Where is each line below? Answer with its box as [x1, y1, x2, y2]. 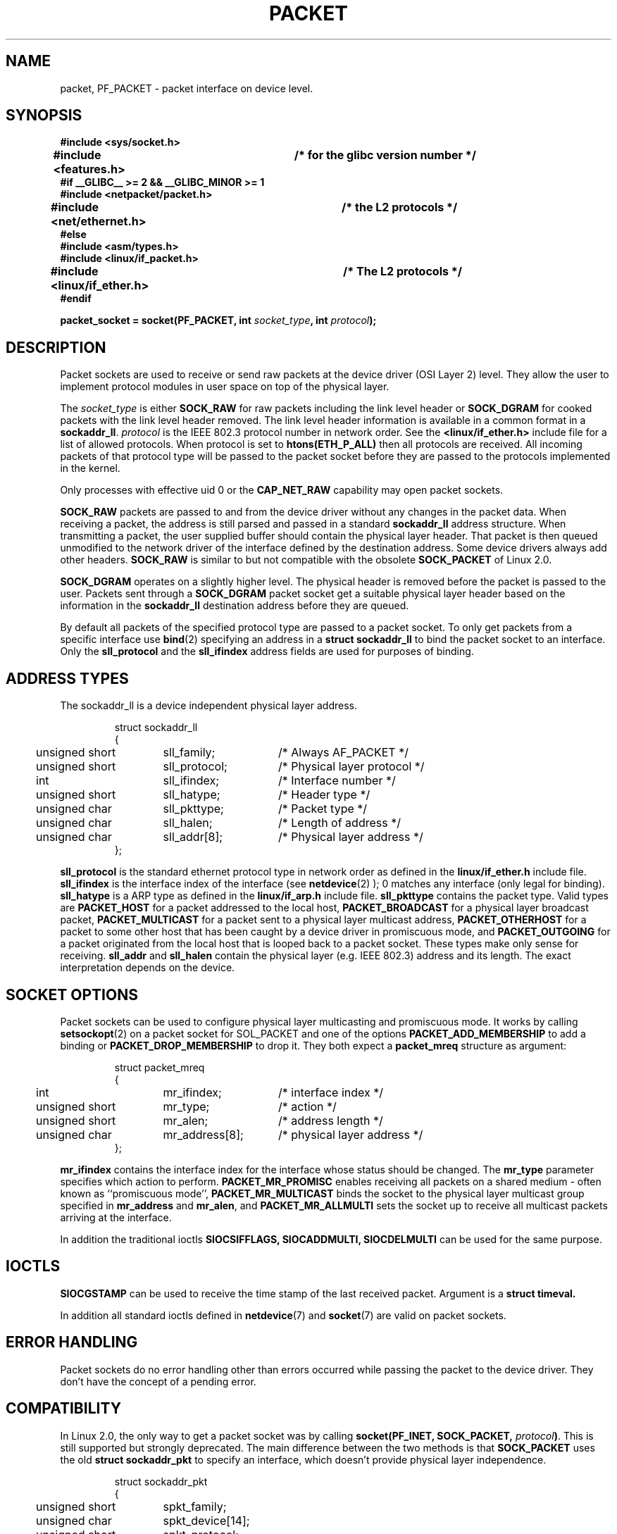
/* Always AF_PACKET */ [278, 745, 409, 760]
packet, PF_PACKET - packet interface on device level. [60, 82, 313, 94]
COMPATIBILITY [6, 1399, 121, 1418]
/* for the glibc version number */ [294, 148, 476, 163]
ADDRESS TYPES [6, 669, 129, 687]
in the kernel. [60, 462, 120, 475]
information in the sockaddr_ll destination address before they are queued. [60, 599, 409, 612]
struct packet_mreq [114, 1061, 205, 1073]
